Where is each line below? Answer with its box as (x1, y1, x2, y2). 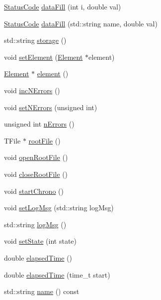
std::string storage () (4, 35, 67, 45)
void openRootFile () (4, 152, 68, 162)
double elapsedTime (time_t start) (4, 269, 110, 280)
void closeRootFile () (4, 168, 68, 179)
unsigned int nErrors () (4, 119, 75, 129)
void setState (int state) (4, 236, 77, 246)
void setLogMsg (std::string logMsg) (4, 202, 114, 213)
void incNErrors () (4, 85, 60, 95)
